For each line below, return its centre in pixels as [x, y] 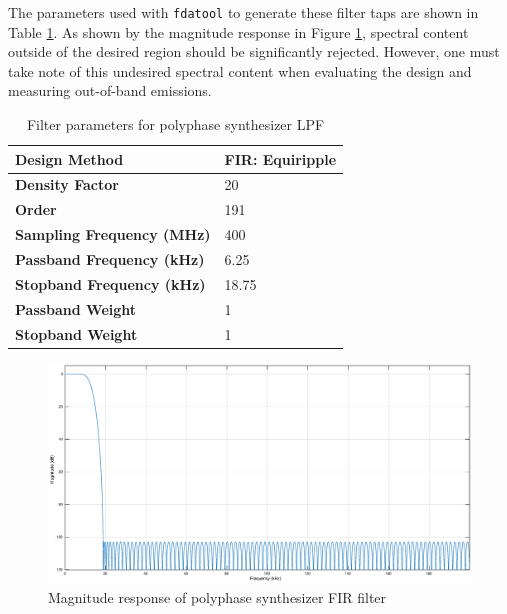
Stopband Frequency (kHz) [110, 283]
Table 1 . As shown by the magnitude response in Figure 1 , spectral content [238, 31]
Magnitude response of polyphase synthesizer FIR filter [217, 596]
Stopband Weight [76, 333]
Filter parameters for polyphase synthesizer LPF [175, 124]
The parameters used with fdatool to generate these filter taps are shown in [243, 12]
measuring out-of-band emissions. [110, 90]
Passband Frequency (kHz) [110, 259]
